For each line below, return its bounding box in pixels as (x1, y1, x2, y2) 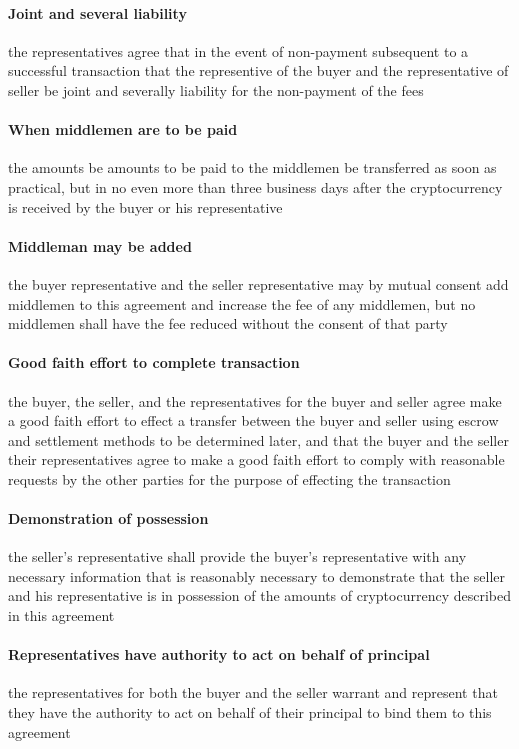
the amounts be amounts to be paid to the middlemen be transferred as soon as (8, 157, 497, 178)
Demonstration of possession (8, 508, 209, 529)
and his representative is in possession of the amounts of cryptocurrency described (8, 585, 511, 606)
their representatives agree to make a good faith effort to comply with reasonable (8, 449, 505, 470)
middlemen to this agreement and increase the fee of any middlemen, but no (8, 293, 476, 314)
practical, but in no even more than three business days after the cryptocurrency (8, 176, 503, 197)
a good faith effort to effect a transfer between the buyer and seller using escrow (8, 410, 499, 431)
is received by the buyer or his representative (8, 196, 283, 217)
